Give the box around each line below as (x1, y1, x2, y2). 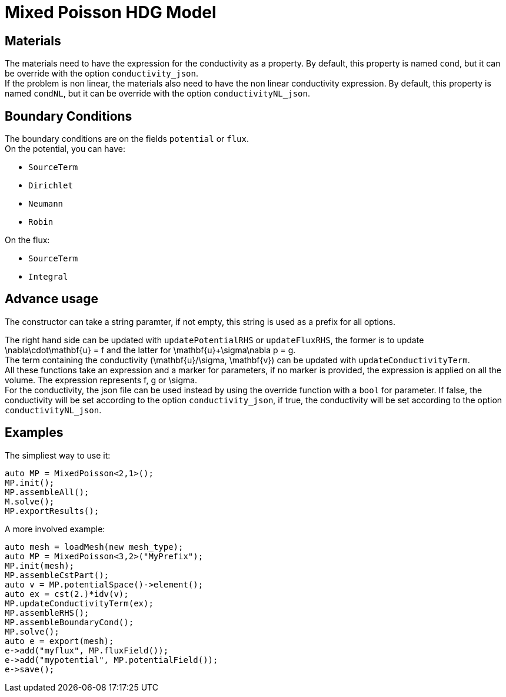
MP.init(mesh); (5, 560, 75, 570)
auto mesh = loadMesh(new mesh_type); (5, 542, 184, 552)
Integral (28, 272, 68, 282)
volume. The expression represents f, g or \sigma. (5, 374, 198, 385)
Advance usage (5, 291, 98, 307)
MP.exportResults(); (5, 506, 99, 516)
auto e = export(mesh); (5, 636, 114, 646)
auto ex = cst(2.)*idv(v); (5, 589, 129, 599)
